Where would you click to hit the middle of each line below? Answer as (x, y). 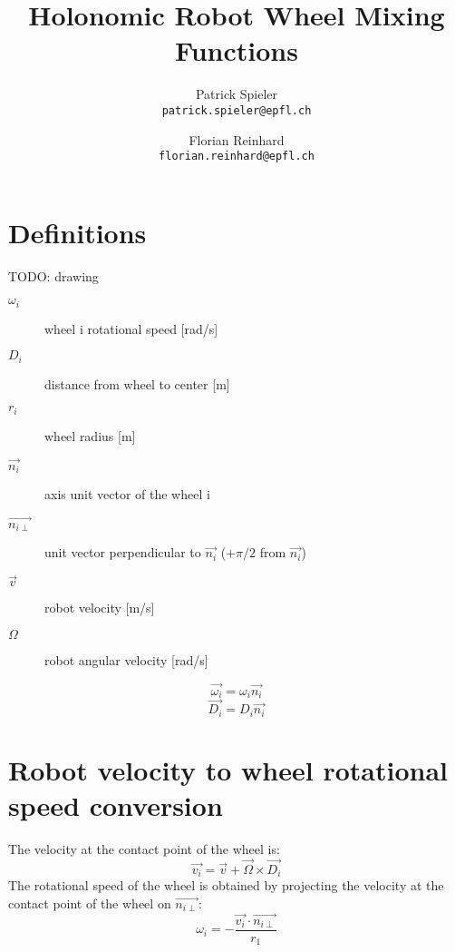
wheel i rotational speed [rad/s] (131, 328)
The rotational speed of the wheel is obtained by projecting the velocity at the (226, 885)
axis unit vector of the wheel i (127, 494)
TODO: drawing (53, 275)
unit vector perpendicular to (123, 552)
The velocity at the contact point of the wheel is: (144, 849)
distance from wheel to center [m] (137, 383)
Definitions (77, 232)
